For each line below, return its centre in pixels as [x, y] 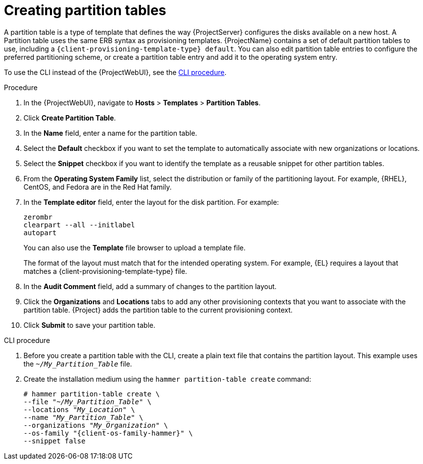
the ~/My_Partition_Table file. [78, 364]
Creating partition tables [85, 10]
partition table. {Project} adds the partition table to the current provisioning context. [158, 310]
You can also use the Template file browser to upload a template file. [135, 247]
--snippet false [55, 441]
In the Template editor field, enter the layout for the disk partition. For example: [151, 202]
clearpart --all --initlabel [79, 225]
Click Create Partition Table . [70, 118]
